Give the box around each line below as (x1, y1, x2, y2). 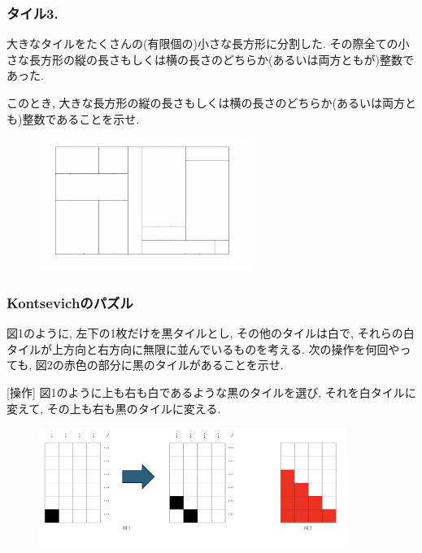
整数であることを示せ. (22, 110, 140, 127)
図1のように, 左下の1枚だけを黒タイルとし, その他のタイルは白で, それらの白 (7, 324, 415, 342)
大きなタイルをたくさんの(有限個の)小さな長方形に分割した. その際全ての (7, 35, 398, 52)
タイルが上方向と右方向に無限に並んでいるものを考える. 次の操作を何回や (7, 340, 400, 357)
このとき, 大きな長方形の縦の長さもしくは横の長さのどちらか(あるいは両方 (7, 94, 405, 111)
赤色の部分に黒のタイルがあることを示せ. (63, 356, 284, 373)
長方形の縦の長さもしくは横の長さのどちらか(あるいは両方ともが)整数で (28, 50, 414, 67)
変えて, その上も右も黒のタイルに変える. (7, 399, 221, 416)
